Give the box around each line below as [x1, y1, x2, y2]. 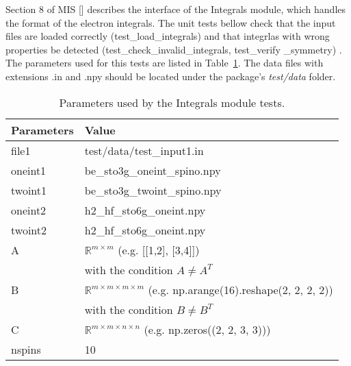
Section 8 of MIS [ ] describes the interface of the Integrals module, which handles [5, 2, 346, 16]
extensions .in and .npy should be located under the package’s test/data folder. [5, 69, 336, 83]
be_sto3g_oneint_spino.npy [84, 162, 221, 178]
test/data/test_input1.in [84, 142, 204, 158]
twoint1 [11, 182, 47, 198]
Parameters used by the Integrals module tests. [59, 94, 285, 110]
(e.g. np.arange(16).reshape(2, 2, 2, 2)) [148, 281, 333, 297]
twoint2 [11, 221, 47, 238]
